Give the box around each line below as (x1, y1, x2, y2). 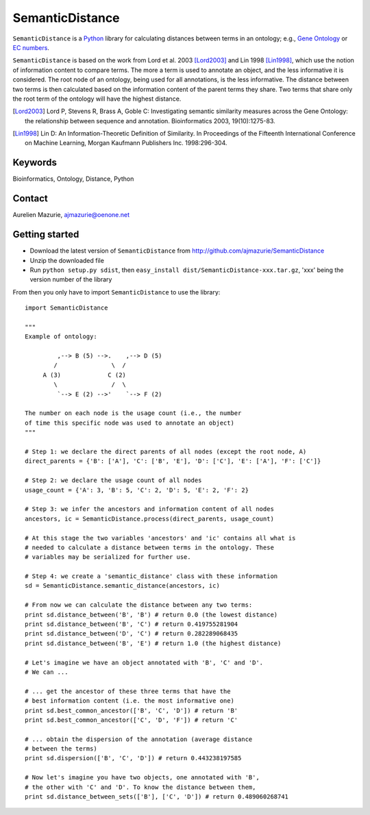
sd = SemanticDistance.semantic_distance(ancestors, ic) (25, 582, 221, 590)
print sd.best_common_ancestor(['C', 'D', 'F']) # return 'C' (25, 716, 238, 724)
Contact (12, 192, 48, 205)
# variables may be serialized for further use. (25, 553, 191, 561)
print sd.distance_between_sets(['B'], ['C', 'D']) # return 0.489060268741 (25, 793, 289, 801)
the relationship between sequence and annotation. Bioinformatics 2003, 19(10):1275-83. (25, 116, 275, 125)
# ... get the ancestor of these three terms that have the (25, 687, 231, 695)
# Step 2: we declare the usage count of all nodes (25, 477, 202, 484)
